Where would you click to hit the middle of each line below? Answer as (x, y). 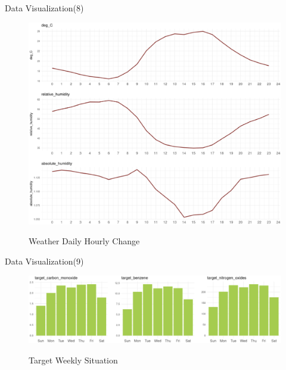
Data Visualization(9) (44, 261)
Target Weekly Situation (73, 360)
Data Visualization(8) (44, 8)
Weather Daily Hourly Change (84, 241)
